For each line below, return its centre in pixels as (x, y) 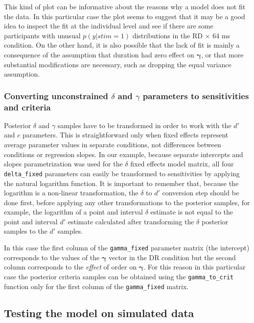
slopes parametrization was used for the (63, 164)
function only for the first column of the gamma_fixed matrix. (96, 286)
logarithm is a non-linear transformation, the (71, 193)
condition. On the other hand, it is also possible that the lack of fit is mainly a (122, 45)
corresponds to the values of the (52, 257)
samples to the (26, 231)
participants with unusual (42, 35)
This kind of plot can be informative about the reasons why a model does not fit (125, 6)
